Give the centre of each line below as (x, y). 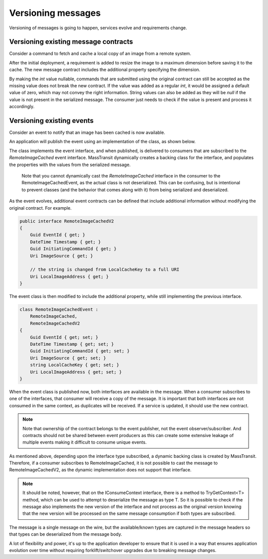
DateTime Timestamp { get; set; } (72, 344)
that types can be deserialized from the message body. (66, 534)
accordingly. (22, 107)
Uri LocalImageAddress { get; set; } (76, 372)
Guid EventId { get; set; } (64, 337)
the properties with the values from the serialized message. (70, 165)
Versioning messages (55, 13)
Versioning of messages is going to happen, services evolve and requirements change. (98, 28)
